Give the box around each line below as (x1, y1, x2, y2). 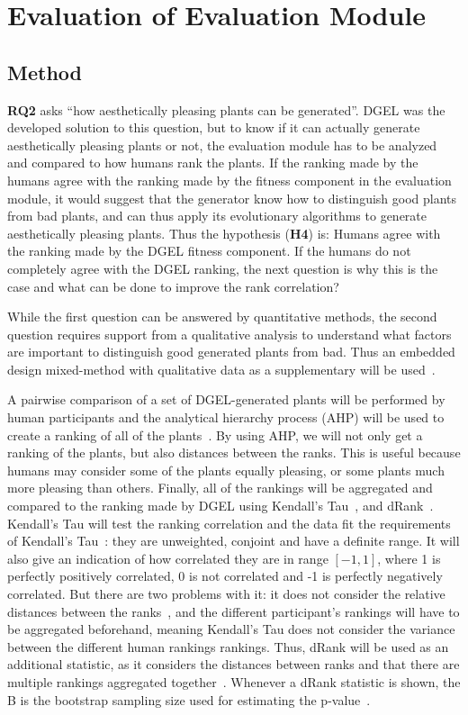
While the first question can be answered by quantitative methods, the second (7, 307, 437, 326)
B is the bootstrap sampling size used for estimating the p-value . (7, 690, 371, 709)
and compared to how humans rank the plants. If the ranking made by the (7, 153, 418, 172)
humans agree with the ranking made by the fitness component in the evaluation (7, 170, 452, 189)
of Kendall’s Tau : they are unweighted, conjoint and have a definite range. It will (7, 531, 460, 550)
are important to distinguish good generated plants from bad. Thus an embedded (7, 342, 455, 361)
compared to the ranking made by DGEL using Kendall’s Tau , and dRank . (7, 496, 434, 515)
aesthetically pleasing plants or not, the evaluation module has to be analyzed (7, 135, 437, 154)
